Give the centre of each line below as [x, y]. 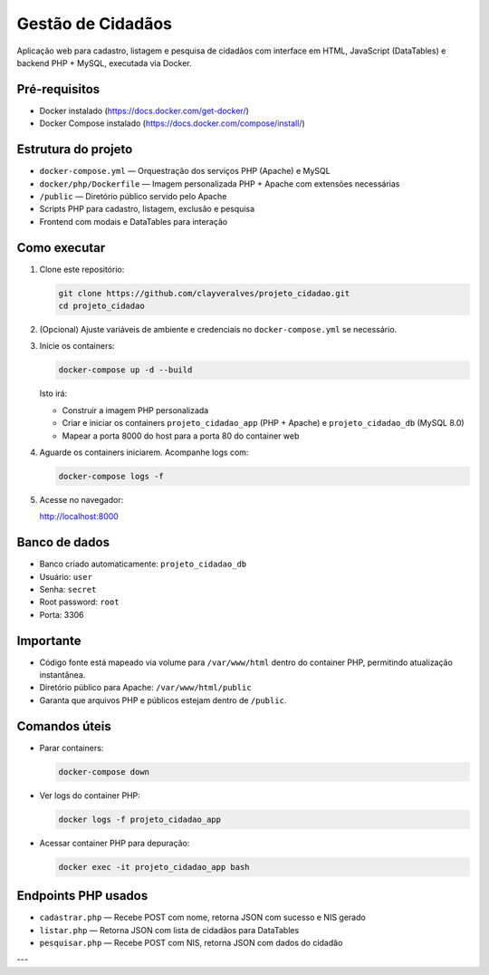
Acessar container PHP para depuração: [115, 843]
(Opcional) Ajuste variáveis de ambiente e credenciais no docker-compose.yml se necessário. [218, 329]
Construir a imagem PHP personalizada [135, 410]
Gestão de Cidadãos [94, 24]
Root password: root [79, 602]
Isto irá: [53, 393]
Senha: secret [68, 589]
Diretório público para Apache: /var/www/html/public [146, 688]
